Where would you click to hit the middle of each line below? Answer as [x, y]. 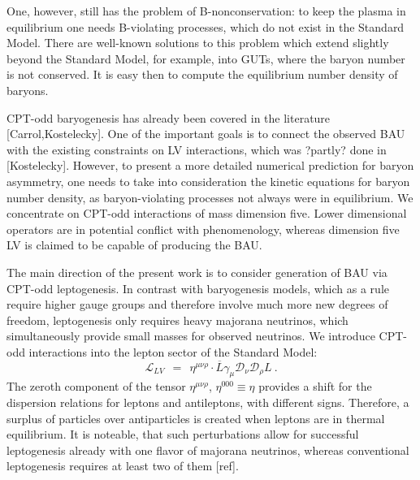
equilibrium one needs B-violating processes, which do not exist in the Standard [206, 26]
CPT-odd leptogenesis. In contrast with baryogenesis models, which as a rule [198, 288]
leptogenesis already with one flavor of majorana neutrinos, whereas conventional [208, 450]
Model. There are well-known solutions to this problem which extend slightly [198, 43]
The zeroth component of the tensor [96, 386]
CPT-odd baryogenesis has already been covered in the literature [169, 117]
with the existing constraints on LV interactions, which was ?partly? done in [197, 149]
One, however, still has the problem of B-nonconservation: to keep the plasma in [206, 11]
